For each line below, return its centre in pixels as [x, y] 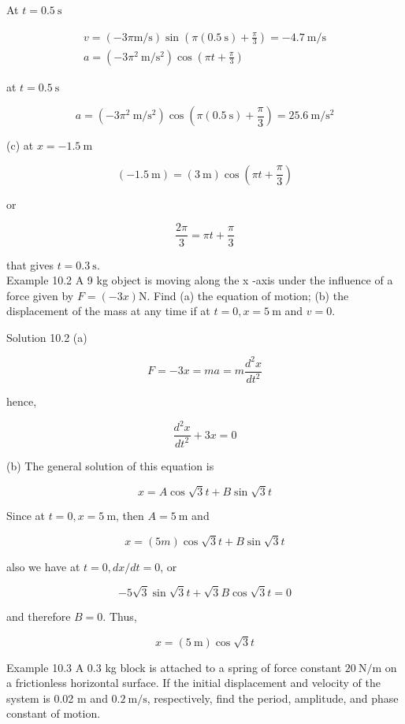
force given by [40, 295]
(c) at [20, 145]
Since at [26, 516]
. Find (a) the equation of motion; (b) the [248, 295]
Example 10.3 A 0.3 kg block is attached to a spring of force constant [174, 667]
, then [130, 516]
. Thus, [120, 616]
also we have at [43, 566]
